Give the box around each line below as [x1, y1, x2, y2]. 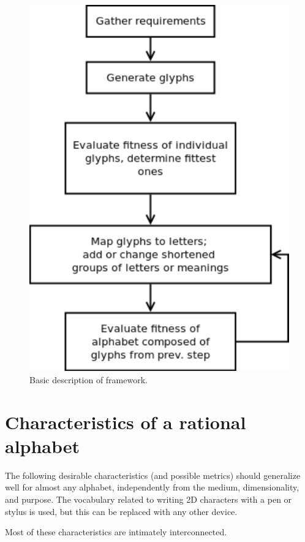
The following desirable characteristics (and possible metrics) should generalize [5, 468, 301, 481]
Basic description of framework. [29, 373, 148, 386]
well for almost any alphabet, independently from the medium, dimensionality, [5, 481, 299, 494]
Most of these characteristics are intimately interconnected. [5, 525, 227, 538]
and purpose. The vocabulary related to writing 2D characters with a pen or [5, 493, 292, 506]
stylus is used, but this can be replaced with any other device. [5, 505, 238, 517]
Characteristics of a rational [5, 409, 246, 434]
